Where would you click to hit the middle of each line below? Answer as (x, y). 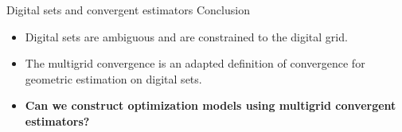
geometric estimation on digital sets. (113, 78)
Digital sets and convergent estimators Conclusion (128, 10)
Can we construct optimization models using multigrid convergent (211, 105)
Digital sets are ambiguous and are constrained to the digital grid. (186, 36)
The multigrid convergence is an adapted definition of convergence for (195, 63)
